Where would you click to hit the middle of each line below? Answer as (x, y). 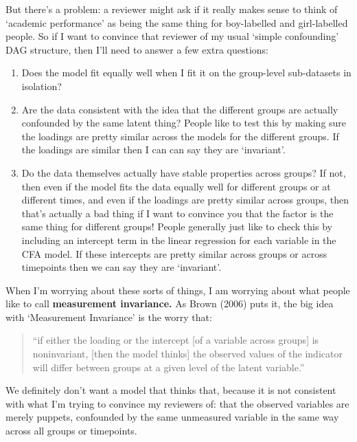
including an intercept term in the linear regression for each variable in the (179, 240)
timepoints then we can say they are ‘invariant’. (122, 267)
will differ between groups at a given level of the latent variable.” (169, 367)
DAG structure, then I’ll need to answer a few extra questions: (137, 49)
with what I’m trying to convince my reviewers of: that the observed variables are (177, 403)
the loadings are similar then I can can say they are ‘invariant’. (153, 150)
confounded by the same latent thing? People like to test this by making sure (184, 123)
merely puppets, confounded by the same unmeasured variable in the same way (172, 417)
